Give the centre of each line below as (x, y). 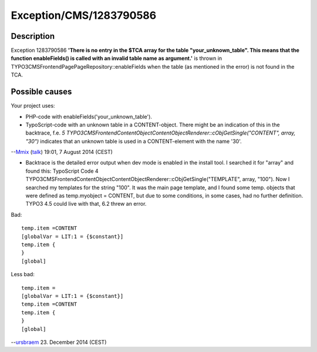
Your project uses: (33, 106)
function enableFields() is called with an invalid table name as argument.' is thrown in (117, 58)
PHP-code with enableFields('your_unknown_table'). (89, 116)
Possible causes (41, 92)
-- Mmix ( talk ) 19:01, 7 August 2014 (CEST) (62, 152)
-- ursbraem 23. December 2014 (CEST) (59, 342)
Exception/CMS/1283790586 (84, 15)
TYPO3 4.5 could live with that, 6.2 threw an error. (86, 204)
